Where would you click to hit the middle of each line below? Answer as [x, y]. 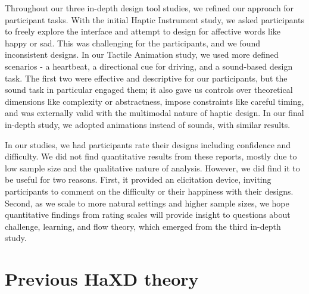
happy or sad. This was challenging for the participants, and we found [133, 43]
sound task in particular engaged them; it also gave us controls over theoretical [149, 90]
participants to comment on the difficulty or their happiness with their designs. [149, 191]
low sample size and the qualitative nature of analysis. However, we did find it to [152, 168]
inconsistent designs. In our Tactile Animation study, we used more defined [142, 54]
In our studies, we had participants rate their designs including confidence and [148, 144]
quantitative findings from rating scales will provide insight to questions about [148, 215]
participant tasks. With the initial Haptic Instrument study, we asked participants [155, 19]
